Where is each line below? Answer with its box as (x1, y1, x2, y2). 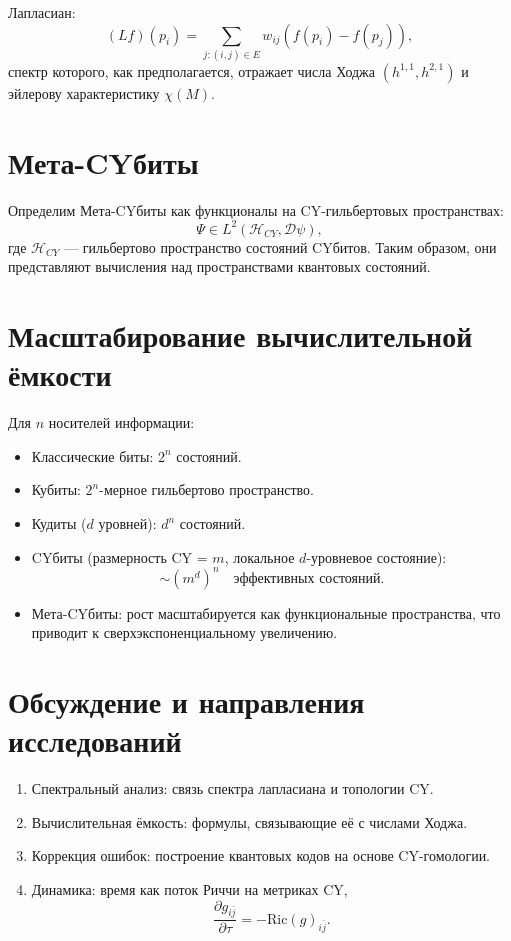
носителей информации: (48, 412, 195, 433)
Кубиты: (31, 479, 81, 500)
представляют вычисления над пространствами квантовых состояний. (8, 256, 431, 277)
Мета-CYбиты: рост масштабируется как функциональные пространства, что (31, 602, 501, 623)
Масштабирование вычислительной (8, 315, 473, 356)
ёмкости (8, 354, 112, 395)
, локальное (224, 546, 295, 567)
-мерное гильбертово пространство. (99, 479, 315, 500)
